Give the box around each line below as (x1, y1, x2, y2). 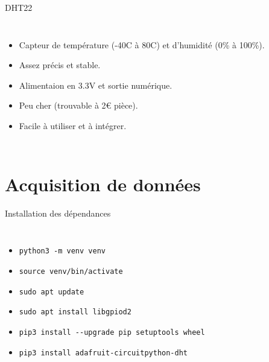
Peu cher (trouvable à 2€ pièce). (19, 99, 138, 112)
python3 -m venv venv (19, 247, 106, 256)
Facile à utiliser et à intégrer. (19, 119, 127, 132)
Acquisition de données (5, 171, 201, 196)
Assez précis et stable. (19, 59, 101, 71)
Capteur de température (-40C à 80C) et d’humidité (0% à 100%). (19, 38, 265, 51)
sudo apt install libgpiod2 (19, 308, 131, 317)
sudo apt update (19, 287, 84, 296)
